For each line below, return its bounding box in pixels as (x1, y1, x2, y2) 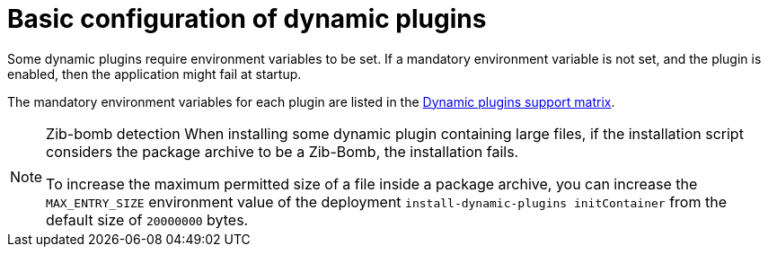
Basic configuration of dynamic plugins (7, 4, 487, 34)
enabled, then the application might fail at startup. (7, 66, 302, 82)
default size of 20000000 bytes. (46, 210, 249, 229)
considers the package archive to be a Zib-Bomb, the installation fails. (46, 142, 519, 161)
